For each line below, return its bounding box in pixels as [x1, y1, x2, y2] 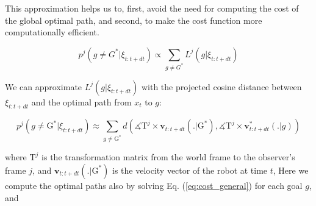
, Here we [273, 163, 309, 176]
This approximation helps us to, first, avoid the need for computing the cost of [5, 2, 299, 14]
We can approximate [5, 80, 82, 93]
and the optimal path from [31, 95, 132, 108]
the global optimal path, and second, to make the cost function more [5, 13, 262, 26]
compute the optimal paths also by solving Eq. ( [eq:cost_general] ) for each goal [5, 179, 303, 191]
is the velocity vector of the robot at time [112, 163, 268, 176]
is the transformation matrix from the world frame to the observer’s [41, 151, 295, 163]
